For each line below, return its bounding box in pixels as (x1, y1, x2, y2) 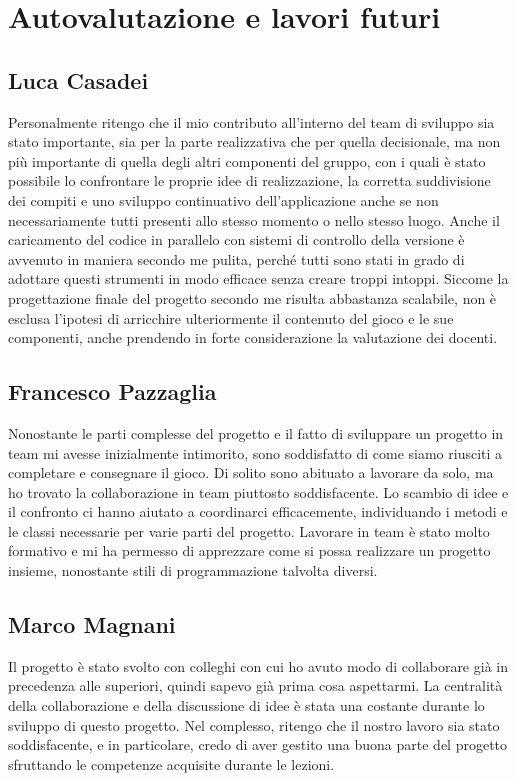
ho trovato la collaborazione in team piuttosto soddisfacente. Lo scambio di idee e (8, 481, 509, 502)
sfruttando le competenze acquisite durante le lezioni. (8, 753, 335, 774)
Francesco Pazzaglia (8, 376, 217, 407)
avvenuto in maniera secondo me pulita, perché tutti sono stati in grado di (8, 248, 465, 269)
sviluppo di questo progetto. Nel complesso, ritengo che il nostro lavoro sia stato (8, 714, 500, 735)
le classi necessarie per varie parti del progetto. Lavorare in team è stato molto (8, 520, 490, 541)
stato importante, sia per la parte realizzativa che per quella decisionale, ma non (8, 131, 501, 152)
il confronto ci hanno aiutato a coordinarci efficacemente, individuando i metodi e (8, 501, 508, 522)
